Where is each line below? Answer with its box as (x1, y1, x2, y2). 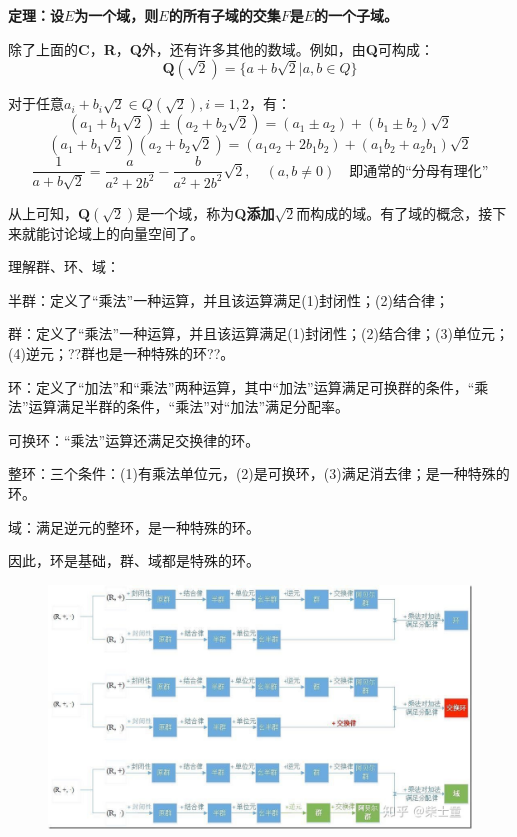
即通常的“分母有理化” (349, 164, 489, 179)
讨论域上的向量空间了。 (49, 222, 204, 243)
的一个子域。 (314, 5, 399, 25)
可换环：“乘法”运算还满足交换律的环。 (8, 429, 260, 450)
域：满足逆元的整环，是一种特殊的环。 (8, 516, 260, 537)
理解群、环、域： (8, 256, 120, 277)
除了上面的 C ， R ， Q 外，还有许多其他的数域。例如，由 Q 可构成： (8, 38, 434, 59)
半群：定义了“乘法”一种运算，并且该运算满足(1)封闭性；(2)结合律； (8, 289, 449, 310)
